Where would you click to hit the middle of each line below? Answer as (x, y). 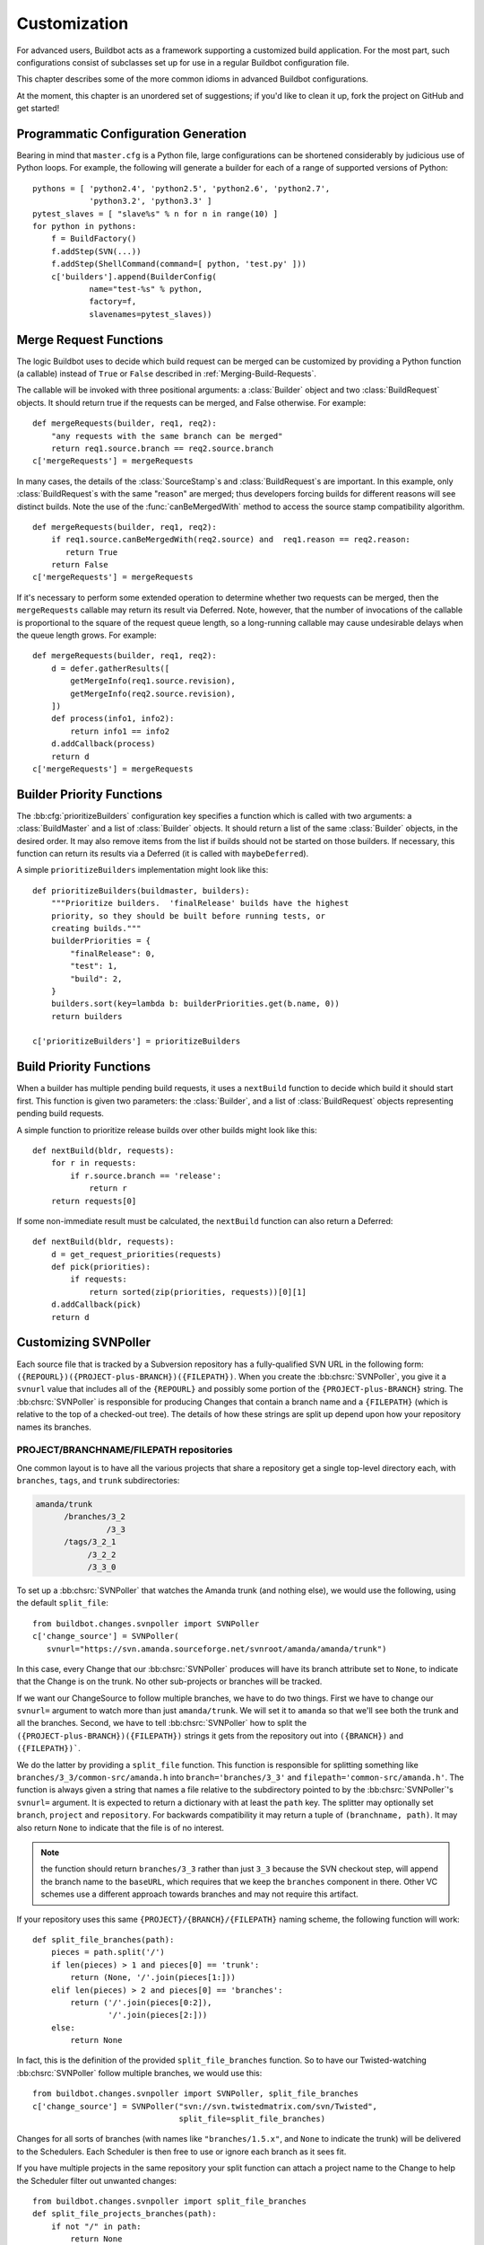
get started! (38, 109)
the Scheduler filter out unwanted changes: (96, 2180)
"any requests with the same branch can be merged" (167, 436)
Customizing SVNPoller (84, 1343)
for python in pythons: (85, 226)
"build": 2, (96, 978)
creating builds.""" (96, 928)
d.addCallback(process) (103, 744)
